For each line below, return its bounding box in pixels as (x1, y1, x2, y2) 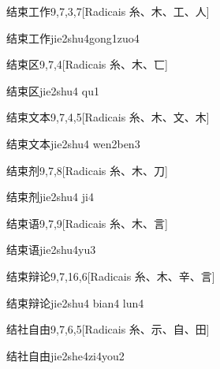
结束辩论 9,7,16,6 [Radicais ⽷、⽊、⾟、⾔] (6, 267, 215, 284)
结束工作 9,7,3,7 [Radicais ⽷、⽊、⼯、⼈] (6, 3, 210, 19)
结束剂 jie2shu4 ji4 (6, 188, 94, 205)
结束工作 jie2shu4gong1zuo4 (6, 29, 140, 46)
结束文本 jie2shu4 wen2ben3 (6, 135, 140, 151)
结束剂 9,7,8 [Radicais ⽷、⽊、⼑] (6, 162, 168, 178)
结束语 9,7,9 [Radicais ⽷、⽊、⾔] (6, 214, 168, 231)
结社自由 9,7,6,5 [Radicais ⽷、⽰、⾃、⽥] (6, 321, 210, 337)
